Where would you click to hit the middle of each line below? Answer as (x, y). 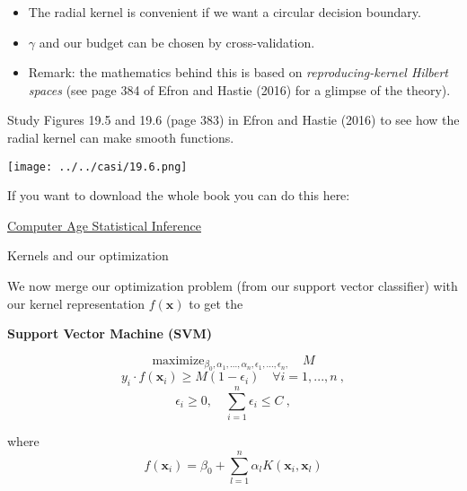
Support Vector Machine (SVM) (110, 333)
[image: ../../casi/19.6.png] (97, 167)
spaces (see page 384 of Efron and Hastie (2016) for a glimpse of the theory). (239, 89)
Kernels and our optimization (88, 255)
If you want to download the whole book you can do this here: (179, 195)
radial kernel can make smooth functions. (121, 137)
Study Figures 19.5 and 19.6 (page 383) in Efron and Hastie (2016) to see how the (233, 120)
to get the (216, 303)
